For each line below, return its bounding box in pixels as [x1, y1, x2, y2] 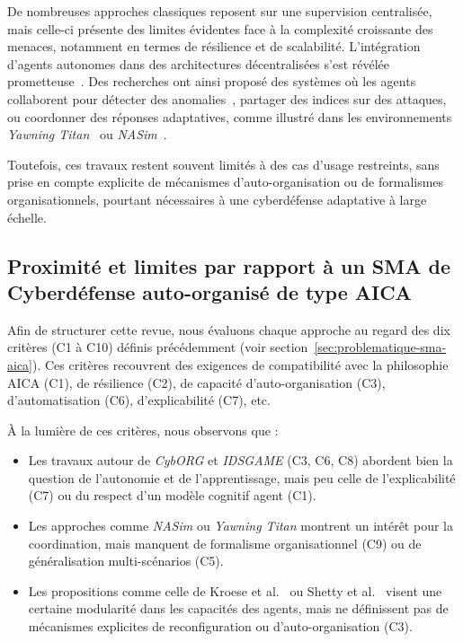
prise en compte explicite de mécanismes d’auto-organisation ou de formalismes [7, 172, 444, 191]
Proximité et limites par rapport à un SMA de [7, 251, 450, 279]
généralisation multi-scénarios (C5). [28, 551, 224, 570]
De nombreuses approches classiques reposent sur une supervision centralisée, [7, 2, 432, 20]
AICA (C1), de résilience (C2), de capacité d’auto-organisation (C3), [7, 373, 386, 391]
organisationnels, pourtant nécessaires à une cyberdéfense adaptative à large [7, 189, 427, 208]
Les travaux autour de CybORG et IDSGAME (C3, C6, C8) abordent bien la [28, 451, 453, 470]
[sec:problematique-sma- [314, 338, 447, 356]
